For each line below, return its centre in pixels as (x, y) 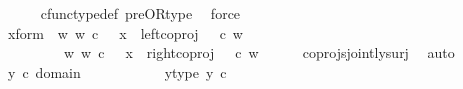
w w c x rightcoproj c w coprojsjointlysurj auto (259, 52)
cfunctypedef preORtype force (140, 13)
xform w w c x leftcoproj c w (125, 32)
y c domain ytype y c (117, 71)
